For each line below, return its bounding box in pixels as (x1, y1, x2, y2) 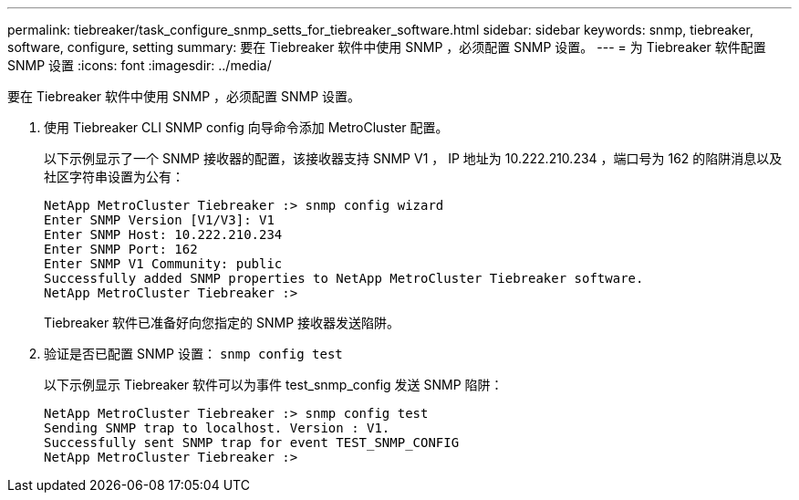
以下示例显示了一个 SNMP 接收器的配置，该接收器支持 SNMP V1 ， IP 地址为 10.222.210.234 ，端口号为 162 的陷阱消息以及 (44, 151, 783, 166)
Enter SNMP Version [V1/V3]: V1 (44, 213, 275, 227)
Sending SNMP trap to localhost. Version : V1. (44, 421, 390, 435)
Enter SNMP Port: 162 (44, 242, 198, 256)
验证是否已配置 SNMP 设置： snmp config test (44, 346, 343, 361)
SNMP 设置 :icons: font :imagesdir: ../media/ (7, 57, 272, 73)
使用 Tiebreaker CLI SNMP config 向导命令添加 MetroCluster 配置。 (44, 120, 449, 135)
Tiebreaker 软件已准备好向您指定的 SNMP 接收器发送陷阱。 (44, 315, 400, 330)
